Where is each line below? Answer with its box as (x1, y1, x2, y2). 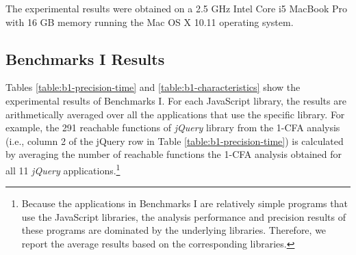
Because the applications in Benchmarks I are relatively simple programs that (21, 196, 348, 211)
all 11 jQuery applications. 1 (5, 161, 120, 177)
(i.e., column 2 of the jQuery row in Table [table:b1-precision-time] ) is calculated (5, 133, 344, 148)
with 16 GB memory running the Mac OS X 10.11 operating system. (5, 14, 294, 29)
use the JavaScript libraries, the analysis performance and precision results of (21, 209, 346, 224)
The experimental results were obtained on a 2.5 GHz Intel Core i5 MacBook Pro (5, 1, 347, 15)
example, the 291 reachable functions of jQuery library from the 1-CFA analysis (5, 120, 340, 135)
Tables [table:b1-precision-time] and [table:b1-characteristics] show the (5, 80, 301, 94)
